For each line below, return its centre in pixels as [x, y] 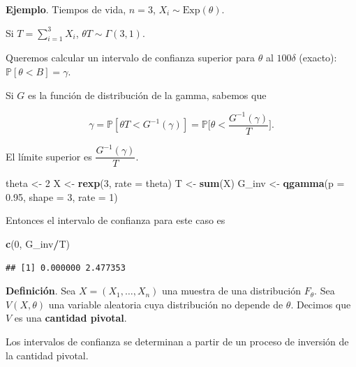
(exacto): [318, 58]
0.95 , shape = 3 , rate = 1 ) [62, 196]
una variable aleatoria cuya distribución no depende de [166, 304]
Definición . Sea [41, 291]
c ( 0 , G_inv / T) [38, 244]
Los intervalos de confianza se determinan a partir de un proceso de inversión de [177, 342]
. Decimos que [321, 304]
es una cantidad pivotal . [71, 318]
